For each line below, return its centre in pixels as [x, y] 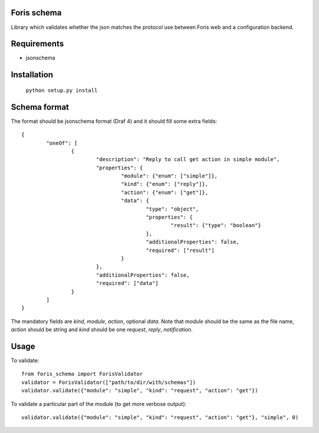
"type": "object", [172, 209]
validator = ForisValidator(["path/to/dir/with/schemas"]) [109, 382]
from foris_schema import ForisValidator [82, 374]
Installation [32, 75]
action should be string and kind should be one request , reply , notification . [102, 330]
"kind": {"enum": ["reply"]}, [165, 184]
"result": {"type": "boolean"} [216, 225]
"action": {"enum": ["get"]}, [165, 192]
